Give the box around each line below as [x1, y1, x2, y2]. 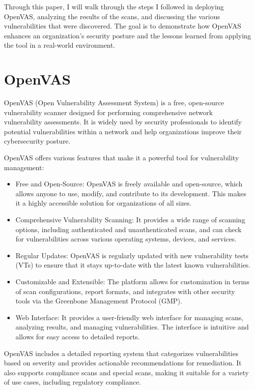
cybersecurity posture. [4, 136, 71, 146]
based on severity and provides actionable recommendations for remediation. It [4, 358, 242, 368]
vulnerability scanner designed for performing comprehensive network [4, 107, 213, 117]
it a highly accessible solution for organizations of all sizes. [15, 198, 192, 208]
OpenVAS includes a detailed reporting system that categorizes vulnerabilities [4, 348, 238, 358]
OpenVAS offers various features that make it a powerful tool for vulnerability [4, 152, 239, 163]
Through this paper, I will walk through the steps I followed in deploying [4, 1, 224, 11]
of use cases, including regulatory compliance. [4, 377, 141, 387]
